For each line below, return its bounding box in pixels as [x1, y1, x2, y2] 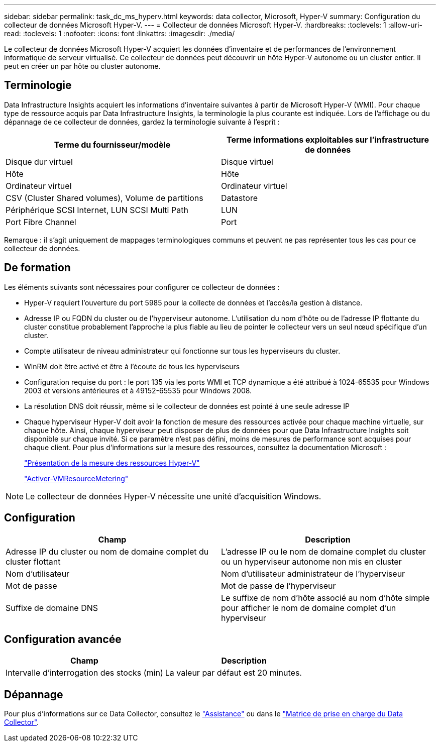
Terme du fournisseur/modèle [54, 139, 171, 150]
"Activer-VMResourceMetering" [24, 474, 129, 483]
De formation [4, 261, 71, 274]
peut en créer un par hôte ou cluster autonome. [4, 62, 161, 70]
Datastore [221, 192, 258, 203]
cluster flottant [6, 556, 61, 567]
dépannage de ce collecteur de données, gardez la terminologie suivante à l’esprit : [4, 117, 280, 126]
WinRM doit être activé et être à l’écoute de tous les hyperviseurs [24, 362, 240, 371]
